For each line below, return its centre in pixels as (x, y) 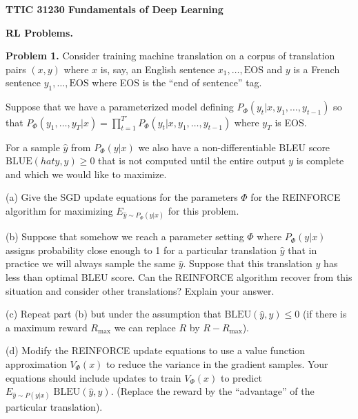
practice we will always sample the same (90, 263)
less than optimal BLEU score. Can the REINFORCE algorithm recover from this (179, 277)
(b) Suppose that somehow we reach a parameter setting (125, 236)
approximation (36, 363)
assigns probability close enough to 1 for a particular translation (141, 250)
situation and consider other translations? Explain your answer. (140, 290)
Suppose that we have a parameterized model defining (120, 107)
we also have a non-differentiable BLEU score (234, 147)
